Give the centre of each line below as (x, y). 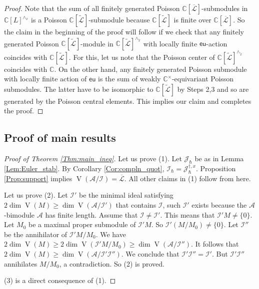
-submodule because (119, 19)
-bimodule (19, 214)
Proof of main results (60, 138)
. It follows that (215, 244)
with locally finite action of (45, 79)
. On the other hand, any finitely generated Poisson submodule (150, 69)
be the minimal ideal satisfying (126, 195)
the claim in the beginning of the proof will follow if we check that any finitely (124, 31)
